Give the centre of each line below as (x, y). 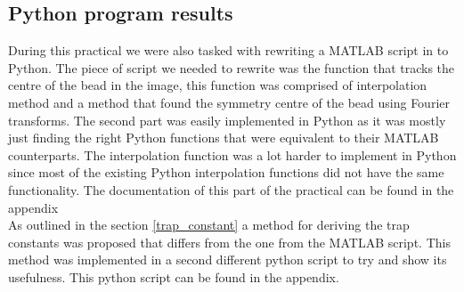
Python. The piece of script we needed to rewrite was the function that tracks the (232, 67)
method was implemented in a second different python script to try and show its (228, 260)
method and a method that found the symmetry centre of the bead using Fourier (229, 102)
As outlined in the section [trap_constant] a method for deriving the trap (209, 225)
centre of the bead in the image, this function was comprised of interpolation (218, 85)
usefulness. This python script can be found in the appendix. (174, 276)
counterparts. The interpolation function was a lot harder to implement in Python (232, 154)
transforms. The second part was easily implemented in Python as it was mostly (227, 120)
